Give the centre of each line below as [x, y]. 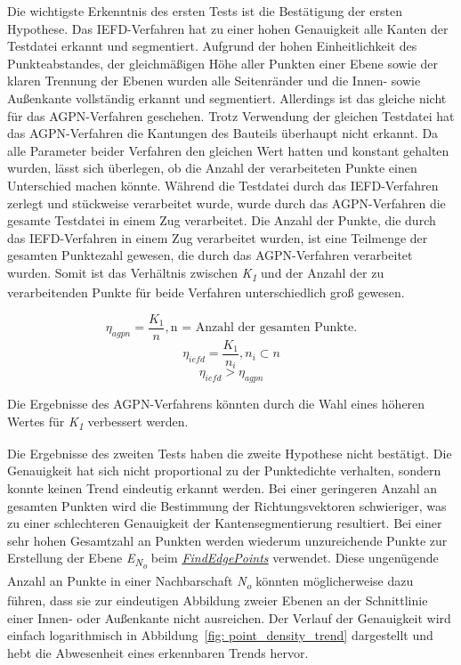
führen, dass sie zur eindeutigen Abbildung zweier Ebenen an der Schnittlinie [218, 600]
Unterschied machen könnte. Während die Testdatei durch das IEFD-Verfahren [223, 185]
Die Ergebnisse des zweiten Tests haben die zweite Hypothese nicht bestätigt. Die [230, 453]
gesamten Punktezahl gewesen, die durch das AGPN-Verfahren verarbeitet [210, 255]
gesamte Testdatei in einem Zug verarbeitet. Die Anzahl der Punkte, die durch [222, 220]
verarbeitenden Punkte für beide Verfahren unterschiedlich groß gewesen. [206, 292]
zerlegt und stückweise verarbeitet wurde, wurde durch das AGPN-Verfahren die [226, 203]
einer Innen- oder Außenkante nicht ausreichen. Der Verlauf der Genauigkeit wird [229, 617]
